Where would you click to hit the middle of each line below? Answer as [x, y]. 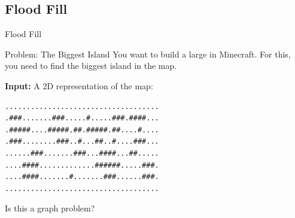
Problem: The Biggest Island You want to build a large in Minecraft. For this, [148, 54]
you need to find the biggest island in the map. [91, 66]
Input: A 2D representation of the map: [79, 85]
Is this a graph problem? [50, 208]
